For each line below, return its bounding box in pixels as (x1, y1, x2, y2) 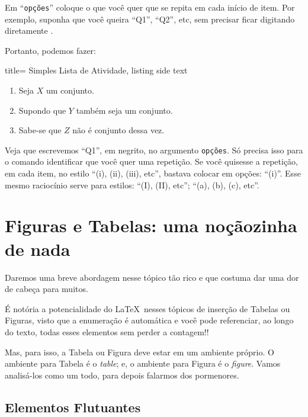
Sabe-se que (18, 124, 62, 136)
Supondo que (18, 104, 66, 116)
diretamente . (5, 24, 53, 37)
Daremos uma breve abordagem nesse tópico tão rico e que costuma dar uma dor (5, 271, 299, 283)
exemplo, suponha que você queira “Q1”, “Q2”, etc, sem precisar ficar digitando (5, 12, 295, 25)
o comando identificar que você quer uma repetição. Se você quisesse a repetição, (5, 155, 298, 168)
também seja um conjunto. (76, 104, 173, 116)
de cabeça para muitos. (5, 283, 88, 295)
